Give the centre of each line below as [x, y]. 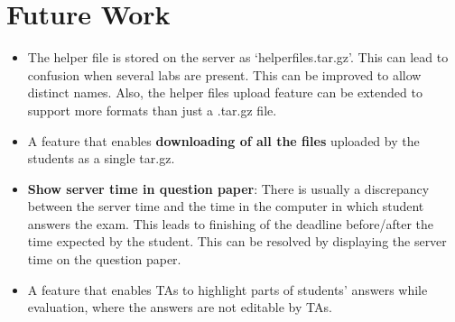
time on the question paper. [104, 259]
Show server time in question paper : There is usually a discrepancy [228, 188]
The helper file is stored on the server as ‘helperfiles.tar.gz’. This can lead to [238, 57]
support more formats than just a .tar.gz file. [152, 110]
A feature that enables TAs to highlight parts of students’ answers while [227, 289]
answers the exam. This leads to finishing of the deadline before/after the [231, 223]
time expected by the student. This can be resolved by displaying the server [237, 241]
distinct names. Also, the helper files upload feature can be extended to [225, 92]
